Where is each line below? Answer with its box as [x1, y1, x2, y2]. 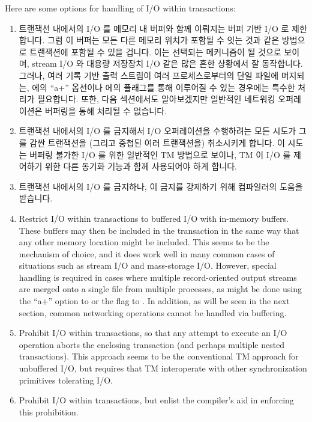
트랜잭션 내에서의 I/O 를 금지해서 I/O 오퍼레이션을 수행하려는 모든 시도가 [19, 124, 296, 137]
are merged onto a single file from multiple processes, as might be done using [19, 283, 302, 295]
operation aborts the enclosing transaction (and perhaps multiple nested [19, 338, 285, 350]
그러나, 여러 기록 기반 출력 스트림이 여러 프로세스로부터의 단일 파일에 [19, 69, 279, 81]
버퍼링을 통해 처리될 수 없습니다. [45, 104, 167, 117]
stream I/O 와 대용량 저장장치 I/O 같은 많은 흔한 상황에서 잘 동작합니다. [32, 57, 303, 70]
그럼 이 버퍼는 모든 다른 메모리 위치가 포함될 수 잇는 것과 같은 [47, 34, 280, 46]
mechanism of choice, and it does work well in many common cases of [19, 247, 275, 260]
